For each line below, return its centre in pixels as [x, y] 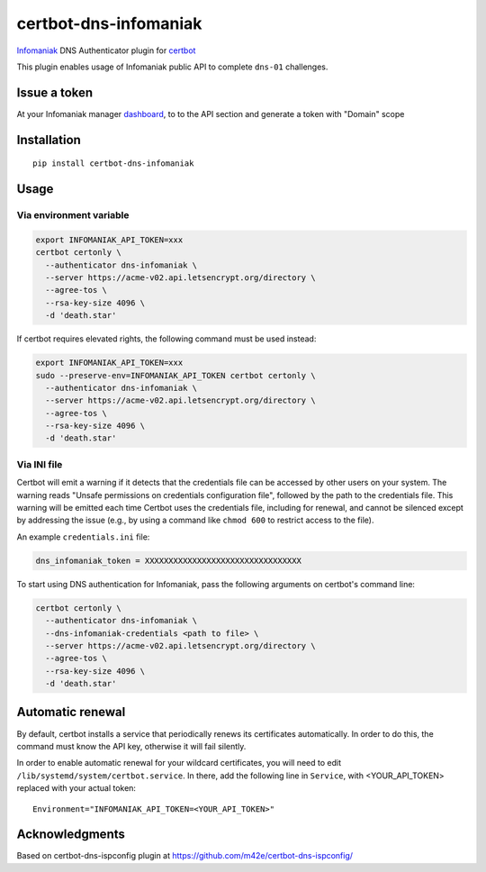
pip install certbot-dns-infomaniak [113, 163]
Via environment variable [73, 215]
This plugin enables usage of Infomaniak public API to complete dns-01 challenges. [172, 67]
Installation [49, 140]
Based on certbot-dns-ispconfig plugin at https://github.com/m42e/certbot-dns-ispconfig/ [185, 856]
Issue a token [55, 92]
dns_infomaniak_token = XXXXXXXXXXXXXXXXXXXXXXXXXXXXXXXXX [168, 560]
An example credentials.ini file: [83, 537]
